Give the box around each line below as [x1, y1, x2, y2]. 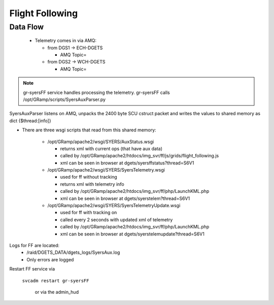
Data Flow [9, 22, 44, 31]
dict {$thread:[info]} [9, 117, 51, 124]
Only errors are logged [26, 256, 74, 262]
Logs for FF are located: [9, 242, 60, 248]
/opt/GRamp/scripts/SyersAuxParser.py [23, 96, 106, 103]
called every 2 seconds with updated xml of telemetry [60, 216, 173, 223]
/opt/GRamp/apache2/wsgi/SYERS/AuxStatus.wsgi [47, 139, 154, 145]
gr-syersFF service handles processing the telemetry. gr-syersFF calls [23, 89, 170, 95]
